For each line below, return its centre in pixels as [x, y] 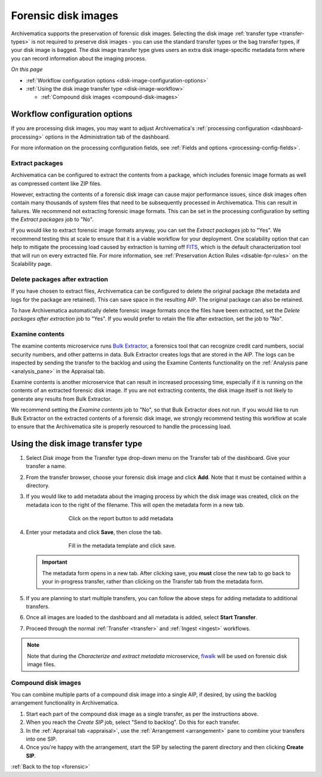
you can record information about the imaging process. [79, 58]
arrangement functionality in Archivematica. [65, 703]
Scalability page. [31, 264]
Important [55, 562]
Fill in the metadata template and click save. [122, 546]
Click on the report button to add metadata [121, 518]
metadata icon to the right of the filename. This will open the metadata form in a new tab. [135, 505]
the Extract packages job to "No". [52, 219]
